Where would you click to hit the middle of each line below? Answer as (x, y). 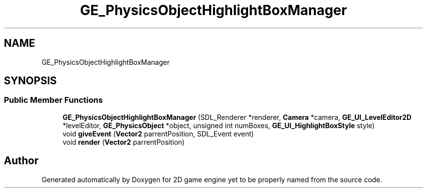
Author (21, 161)
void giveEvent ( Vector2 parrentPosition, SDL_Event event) (158, 134)
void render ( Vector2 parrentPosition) (124, 142)
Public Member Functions (53, 100)
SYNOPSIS (30, 81)
